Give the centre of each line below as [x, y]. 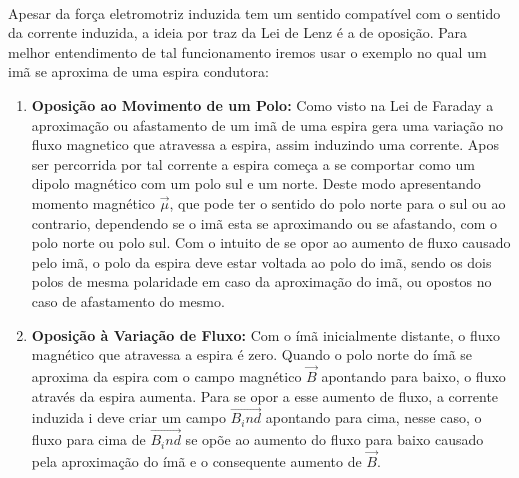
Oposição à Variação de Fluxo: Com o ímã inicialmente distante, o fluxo [265, 334]
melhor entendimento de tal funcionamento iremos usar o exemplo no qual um [247, 51]
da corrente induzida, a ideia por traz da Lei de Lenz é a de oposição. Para [237, 32]
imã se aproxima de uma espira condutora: [138, 71]
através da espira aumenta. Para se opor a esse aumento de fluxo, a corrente [265, 395]
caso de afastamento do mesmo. [128, 300]
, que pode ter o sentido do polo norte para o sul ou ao [337, 202]
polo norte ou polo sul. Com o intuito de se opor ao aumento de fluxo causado [271, 242]
